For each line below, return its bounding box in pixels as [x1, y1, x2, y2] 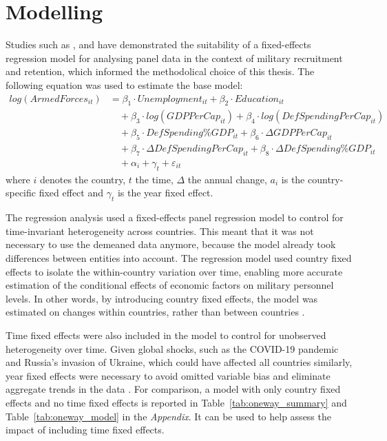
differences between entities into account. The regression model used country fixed [6, 251, 352, 265]
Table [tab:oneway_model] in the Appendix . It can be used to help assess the [6, 409, 331, 423]
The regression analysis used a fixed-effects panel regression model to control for [6, 210, 344, 225]
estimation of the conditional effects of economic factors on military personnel [6, 278, 334, 292]
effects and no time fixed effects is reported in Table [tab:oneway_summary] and [6, 395, 347, 409]
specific [6, 185, 36, 200]
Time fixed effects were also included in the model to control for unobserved [6, 327, 326, 342]
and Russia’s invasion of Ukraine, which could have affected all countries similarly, [6, 355, 353, 369]
